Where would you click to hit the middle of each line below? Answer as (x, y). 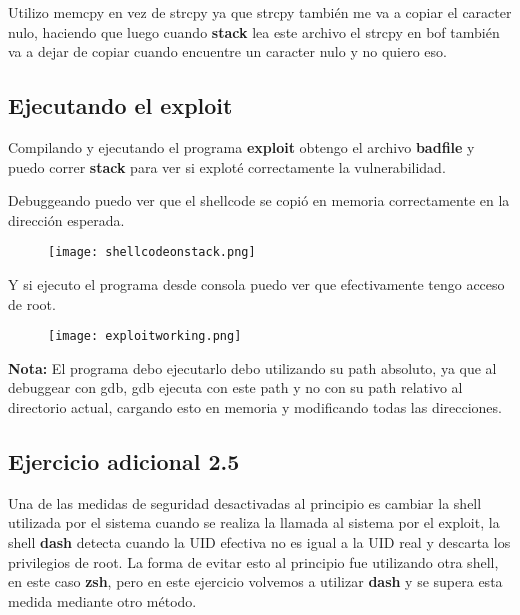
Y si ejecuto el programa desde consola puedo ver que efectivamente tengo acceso (256, 284)
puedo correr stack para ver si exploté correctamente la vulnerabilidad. (227, 166)
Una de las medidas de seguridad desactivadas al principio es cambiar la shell (245, 502)
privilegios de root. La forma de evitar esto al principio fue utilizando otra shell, (253, 561)
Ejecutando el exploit (120, 105)
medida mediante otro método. (102, 600)
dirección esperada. (66, 219)
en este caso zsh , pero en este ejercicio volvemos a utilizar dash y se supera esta (255, 581)
